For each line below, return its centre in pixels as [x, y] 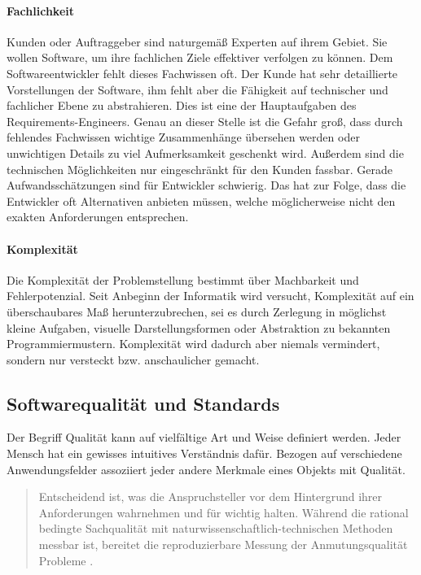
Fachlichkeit [41, 10]
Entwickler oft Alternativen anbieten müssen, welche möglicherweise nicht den [201, 200]
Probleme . [66, 560]
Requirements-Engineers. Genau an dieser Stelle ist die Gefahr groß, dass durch [205, 121]
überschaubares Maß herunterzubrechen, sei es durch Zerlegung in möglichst [197, 311]
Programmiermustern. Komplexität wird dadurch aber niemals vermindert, [193, 344]
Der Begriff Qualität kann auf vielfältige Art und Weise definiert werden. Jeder [204, 437]
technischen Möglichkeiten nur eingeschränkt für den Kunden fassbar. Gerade [200, 169]
